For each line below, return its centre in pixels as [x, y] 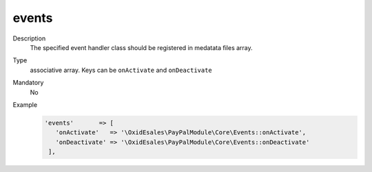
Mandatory [28, 83]
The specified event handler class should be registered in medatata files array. [141, 47]
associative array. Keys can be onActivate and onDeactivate [121, 70]
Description [29, 38]
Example [25, 105]
